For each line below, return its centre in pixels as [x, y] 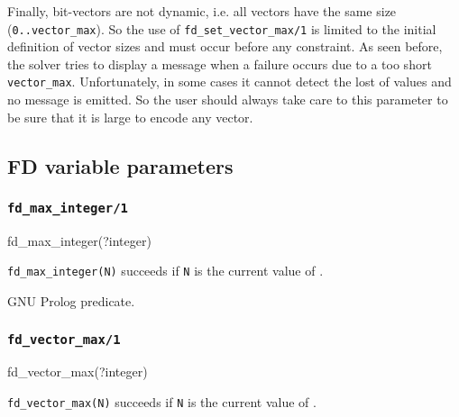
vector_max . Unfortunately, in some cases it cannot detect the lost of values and [229, 82]
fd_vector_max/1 [64, 339]
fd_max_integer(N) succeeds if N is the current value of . [165, 271]
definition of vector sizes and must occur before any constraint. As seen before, [225, 46]
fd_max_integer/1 [68, 208]
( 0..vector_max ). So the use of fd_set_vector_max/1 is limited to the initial [222, 28]
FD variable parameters [120, 165]
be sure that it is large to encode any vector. [130, 117]
